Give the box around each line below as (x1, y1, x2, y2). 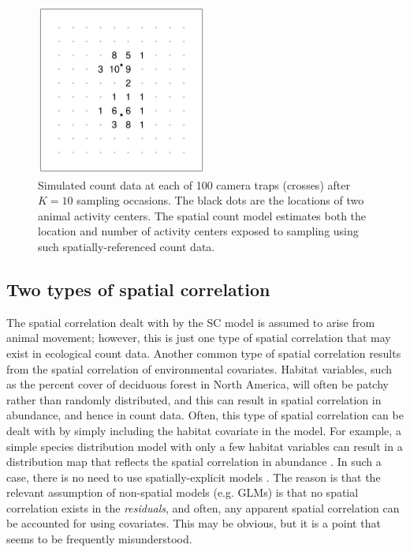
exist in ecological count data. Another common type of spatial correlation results (6, 344, 401, 361)
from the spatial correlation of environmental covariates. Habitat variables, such (6, 360, 392, 377)
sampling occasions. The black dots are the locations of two (76, 192, 364, 208)
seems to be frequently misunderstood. (6, 531, 192, 547)
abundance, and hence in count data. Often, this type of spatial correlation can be (6, 407, 404, 423)
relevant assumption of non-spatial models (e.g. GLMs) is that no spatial (6, 484, 359, 501)
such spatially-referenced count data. (38, 238, 215, 254)
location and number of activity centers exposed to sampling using (38, 223, 359, 239)
